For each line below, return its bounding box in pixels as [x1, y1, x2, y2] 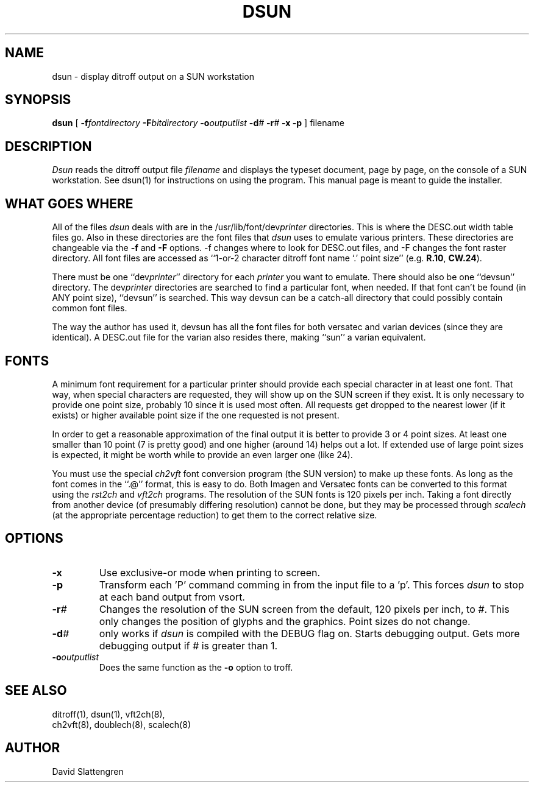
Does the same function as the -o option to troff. [99, 662, 293, 672]
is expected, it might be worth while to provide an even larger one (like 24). [52, 449, 353, 460]
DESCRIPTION [5, 138, 92, 154]
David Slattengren [52, 766, 124, 777]
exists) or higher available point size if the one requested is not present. [52, 409, 340, 420]
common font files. [52, 303, 127, 314]
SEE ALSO [5, 683, 67, 699]
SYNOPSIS [5, 92, 71, 108]
